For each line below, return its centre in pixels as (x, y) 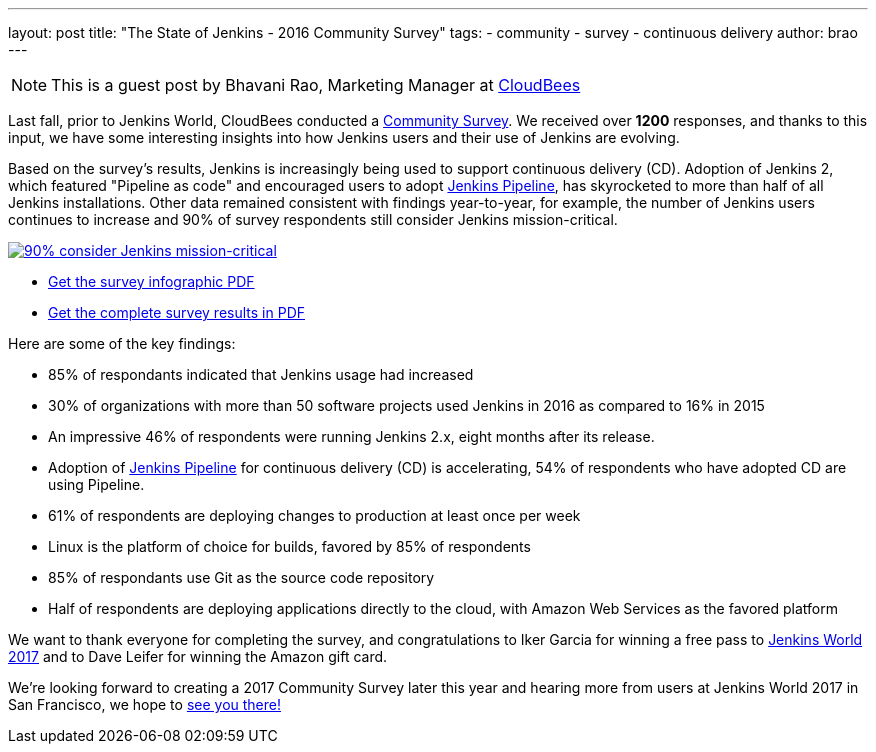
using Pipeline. (96, 484)
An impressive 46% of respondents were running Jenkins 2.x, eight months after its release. (351, 436)
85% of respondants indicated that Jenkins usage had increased (261, 374)
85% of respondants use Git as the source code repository (241, 577)
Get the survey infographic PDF (151, 281)
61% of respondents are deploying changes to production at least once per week (314, 515)
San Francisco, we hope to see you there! (144, 704)
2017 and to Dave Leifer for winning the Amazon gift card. (198, 656)
